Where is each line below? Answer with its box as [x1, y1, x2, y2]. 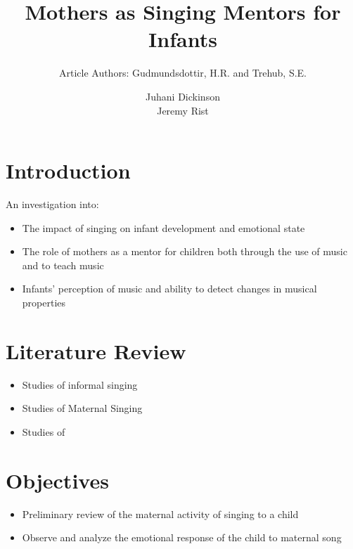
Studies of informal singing [22, 377, 138, 392]
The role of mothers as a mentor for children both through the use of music [22, 244, 347, 259]
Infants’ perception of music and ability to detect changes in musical [22, 281, 317, 296]
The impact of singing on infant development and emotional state [22, 220, 305, 235]
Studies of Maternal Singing [22, 401, 143, 415]
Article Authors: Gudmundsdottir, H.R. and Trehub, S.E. [58, 65, 307, 80]
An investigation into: [6, 197, 99, 212]
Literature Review [6, 336, 186, 365]
